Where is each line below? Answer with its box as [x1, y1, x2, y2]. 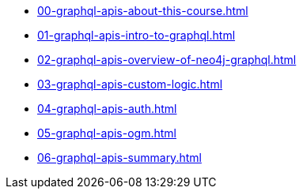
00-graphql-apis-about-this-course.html [37, 4, 248, 17]
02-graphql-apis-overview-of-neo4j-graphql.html [37, 53, 297, 66]
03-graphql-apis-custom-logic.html [37, 77, 223, 91]
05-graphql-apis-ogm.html [37, 126, 176, 140]
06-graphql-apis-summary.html [37, 151, 202, 164]
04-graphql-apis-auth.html [37, 102, 177, 115]
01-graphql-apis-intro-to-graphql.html [37, 28, 236, 42]
